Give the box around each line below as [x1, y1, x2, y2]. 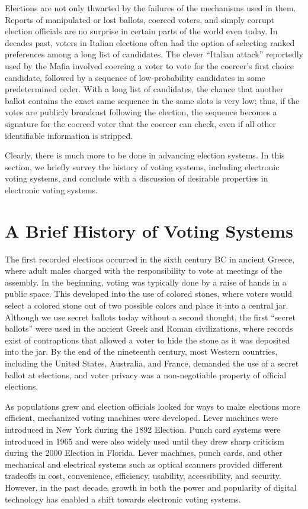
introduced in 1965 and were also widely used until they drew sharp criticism [5, 435, 284, 447]
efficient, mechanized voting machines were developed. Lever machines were [5, 411, 278, 424]
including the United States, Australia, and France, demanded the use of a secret [5, 356, 299, 369]
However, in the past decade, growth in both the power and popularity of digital [5, 481, 297, 493]
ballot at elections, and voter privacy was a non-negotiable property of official [5, 368, 287, 381]
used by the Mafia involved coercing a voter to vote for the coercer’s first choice [5, 59, 294, 72]
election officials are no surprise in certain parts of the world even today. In [5, 25, 278, 37]
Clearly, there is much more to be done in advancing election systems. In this [5, 149, 285, 161]
